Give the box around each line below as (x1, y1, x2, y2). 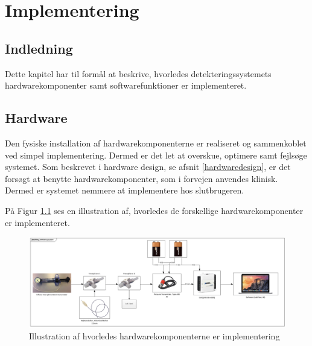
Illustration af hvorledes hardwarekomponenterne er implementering (29, 330, 280, 342)
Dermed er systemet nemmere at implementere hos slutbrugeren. (5, 184, 244, 197)
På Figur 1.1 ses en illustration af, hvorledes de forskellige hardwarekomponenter (5, 204, 304, 216)
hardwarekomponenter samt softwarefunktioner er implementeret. (5, 79, 247, 92)
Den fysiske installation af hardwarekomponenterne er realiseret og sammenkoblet (5, 136, 307, 149)
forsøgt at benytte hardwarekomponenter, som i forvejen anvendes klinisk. (5, 172, 278, 184)
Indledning (5, 39, 73, 57)
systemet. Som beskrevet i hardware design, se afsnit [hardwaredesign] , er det (5, 160, 291, 173)
